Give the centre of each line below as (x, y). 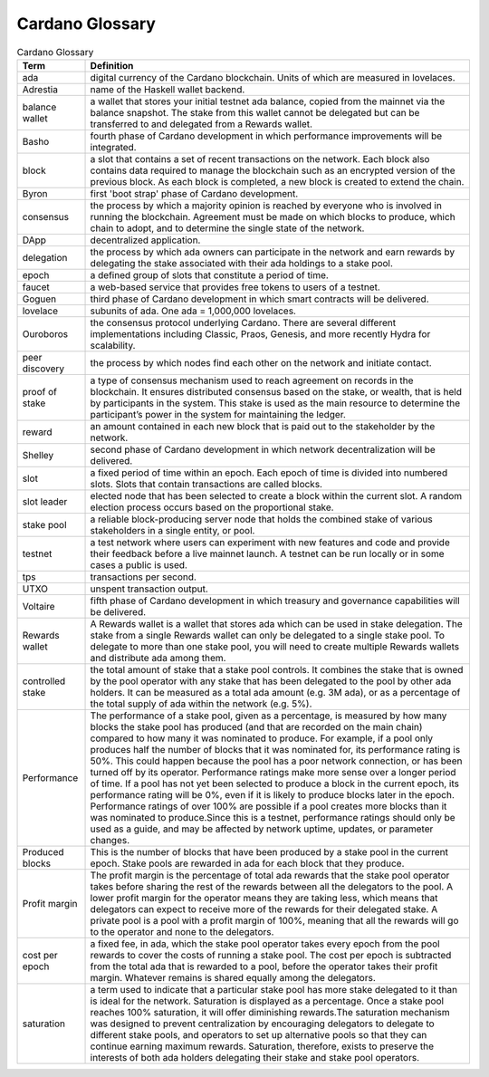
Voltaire (38, 606)
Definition (112, 65)
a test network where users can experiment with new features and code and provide (270, 542)
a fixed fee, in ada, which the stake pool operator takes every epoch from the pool (265, 944)
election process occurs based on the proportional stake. (212, 507)
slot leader (45, 501)
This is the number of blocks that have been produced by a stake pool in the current (269, 851)
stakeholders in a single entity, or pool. (173, 530)
